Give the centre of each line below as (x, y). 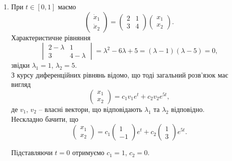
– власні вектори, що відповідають (90, 109)
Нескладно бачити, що (45, 119)
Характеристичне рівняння (51, 37)
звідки (20, 65)
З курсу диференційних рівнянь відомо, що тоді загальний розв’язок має (119, 74)
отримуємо (88, 152)
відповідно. (188, 109)
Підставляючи (32, 152)
